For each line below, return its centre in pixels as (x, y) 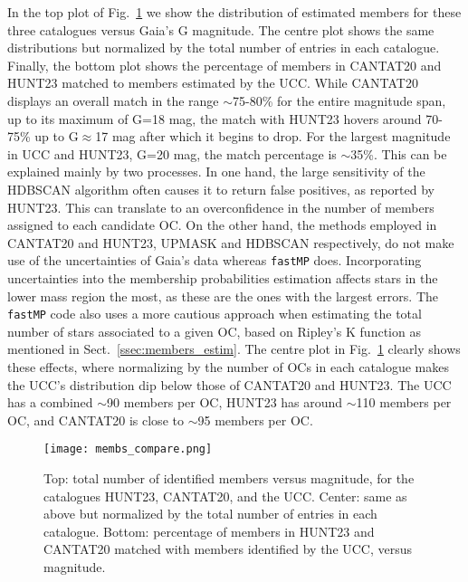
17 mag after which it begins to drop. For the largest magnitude (273, 136)
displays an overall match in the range (113, 100)
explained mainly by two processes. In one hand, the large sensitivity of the (216, 172)
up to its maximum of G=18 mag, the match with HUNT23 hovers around (215, 118)
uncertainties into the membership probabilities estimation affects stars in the (223, 277)
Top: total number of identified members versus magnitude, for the (229, 478)
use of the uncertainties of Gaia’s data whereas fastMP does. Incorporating (215, 260)
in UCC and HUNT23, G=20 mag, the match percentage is (172, 153)
